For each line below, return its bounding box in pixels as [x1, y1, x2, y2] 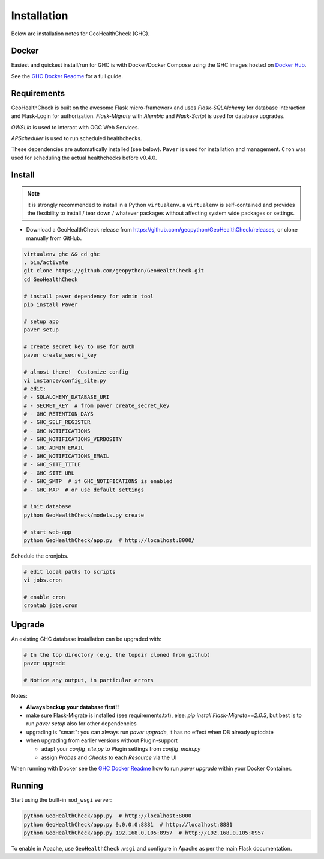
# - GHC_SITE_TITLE [23, 461, 81, 468]
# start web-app [23, 528, 72, 535]
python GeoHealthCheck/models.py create [23, 511, 144, 519]
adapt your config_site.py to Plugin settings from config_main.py [41, 745, 201, 753]
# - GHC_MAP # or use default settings [23, 486, 144, 493]
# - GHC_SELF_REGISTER [23, 419, 91, 426]
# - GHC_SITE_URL [23, 469, 75, 476]
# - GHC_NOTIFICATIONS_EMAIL [23, 453, 110, 460]
